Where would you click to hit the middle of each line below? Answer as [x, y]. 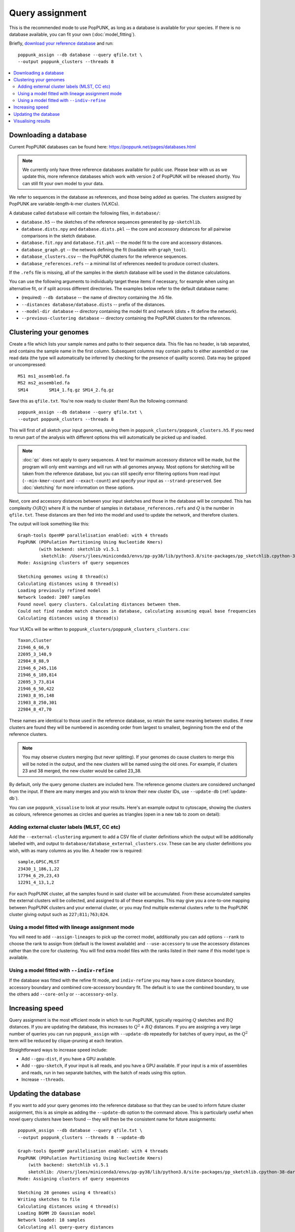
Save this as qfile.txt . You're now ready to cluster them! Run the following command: [99, 401]
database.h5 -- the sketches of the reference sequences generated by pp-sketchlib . [111, 222]
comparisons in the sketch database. [59, 236]
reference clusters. [28, 734]
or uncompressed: [28, 365]
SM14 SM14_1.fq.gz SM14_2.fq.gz [66, 390]
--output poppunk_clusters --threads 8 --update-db [81, 1137]
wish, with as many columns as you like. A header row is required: [76, 851]
